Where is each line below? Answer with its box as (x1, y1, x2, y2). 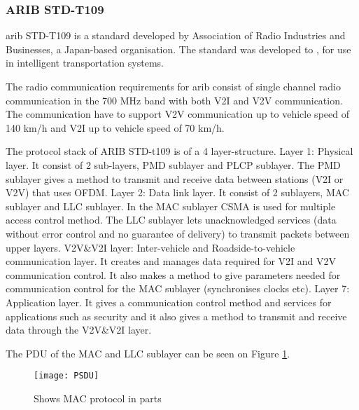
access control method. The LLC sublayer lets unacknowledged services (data (6, 212, 337, 227)
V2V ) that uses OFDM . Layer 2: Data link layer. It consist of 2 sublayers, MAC (6, 185, 349, 200)
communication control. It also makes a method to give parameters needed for (6, 267, 341, 282)
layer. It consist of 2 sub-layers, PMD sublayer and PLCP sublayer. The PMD (6, 157, 341, 172)
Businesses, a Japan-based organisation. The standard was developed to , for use (6, 41, 351, 56)
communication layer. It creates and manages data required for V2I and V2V (6, 254, 337, 268)
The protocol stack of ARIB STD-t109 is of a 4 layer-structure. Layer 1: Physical (6, 144, 353, 158)
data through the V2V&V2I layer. (6, 322, 152, 337)
